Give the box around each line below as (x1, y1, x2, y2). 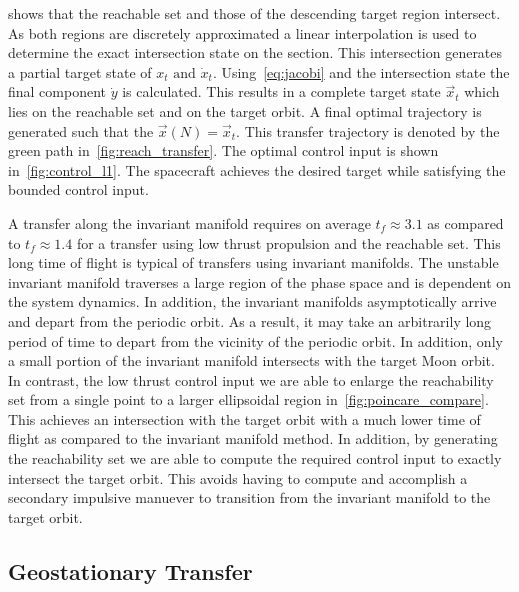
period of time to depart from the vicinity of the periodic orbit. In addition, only (8, 330, 503, 351)
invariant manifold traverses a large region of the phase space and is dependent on (8, 271, 512, 292)
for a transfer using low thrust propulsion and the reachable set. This (76, 232, 501, 253)
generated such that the (8, 120, 154, 141)
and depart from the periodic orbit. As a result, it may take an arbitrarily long (8, 310, 492, 331)
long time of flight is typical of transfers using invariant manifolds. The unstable (8, 252, 499, 273)
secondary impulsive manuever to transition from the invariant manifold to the (8, 487, 491, 508)
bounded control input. (8, 179, 149, 200)
